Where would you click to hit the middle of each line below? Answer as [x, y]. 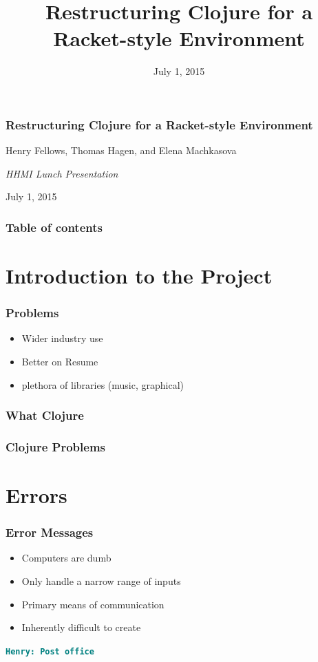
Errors [36, 495]
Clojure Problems [55, 446]
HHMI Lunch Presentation [62, 173]
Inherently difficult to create [81, 627]
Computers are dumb [66, 558]
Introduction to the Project [139, 276]
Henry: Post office [50, 651]
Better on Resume [60, 362]
